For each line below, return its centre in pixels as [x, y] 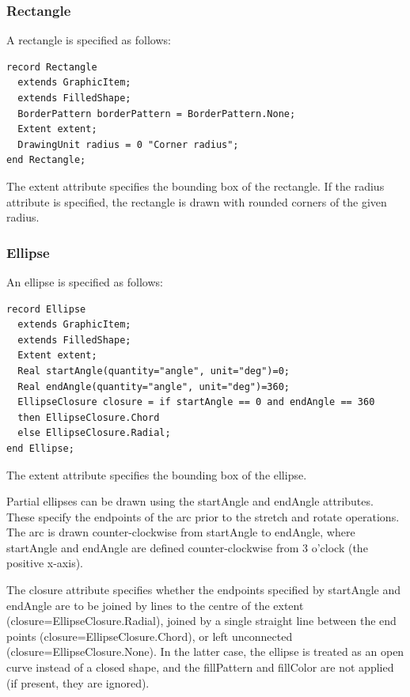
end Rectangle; [46, 160]
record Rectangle [52, 67]
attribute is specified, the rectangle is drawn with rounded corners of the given [197, 201]
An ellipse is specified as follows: [85, 281]
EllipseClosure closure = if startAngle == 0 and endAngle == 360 [196, 402]
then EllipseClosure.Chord [89, 417]
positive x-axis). [45, 563]
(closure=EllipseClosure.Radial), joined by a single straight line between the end [201, 621]
